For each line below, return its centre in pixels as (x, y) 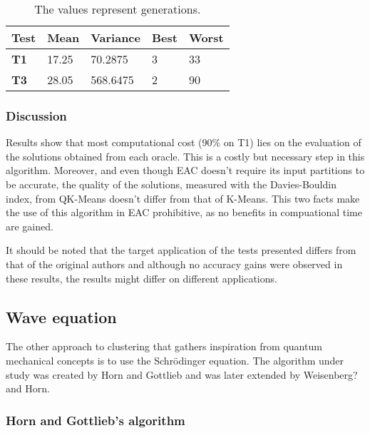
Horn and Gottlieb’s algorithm (96, 420)
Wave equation (61, 316)
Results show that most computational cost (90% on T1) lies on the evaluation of (184, 142)
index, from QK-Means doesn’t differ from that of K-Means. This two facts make (183, 198)
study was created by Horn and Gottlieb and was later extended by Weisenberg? (182, 374)
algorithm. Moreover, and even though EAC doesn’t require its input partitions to (185, 170)
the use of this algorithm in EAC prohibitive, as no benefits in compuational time (184, 212)
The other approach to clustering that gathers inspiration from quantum (164, 346)
